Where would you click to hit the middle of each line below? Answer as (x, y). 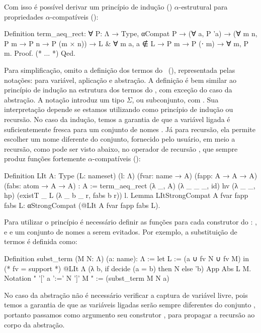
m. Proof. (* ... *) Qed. (40, 53)
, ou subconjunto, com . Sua (175, 99)
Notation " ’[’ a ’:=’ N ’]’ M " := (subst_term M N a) (87, 278)
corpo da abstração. (34, 324)
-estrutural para (203, 7)
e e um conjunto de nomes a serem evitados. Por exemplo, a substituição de (121, 231)
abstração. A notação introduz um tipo (64, 99)
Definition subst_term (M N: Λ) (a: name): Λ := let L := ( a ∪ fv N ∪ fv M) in (126, 258)
